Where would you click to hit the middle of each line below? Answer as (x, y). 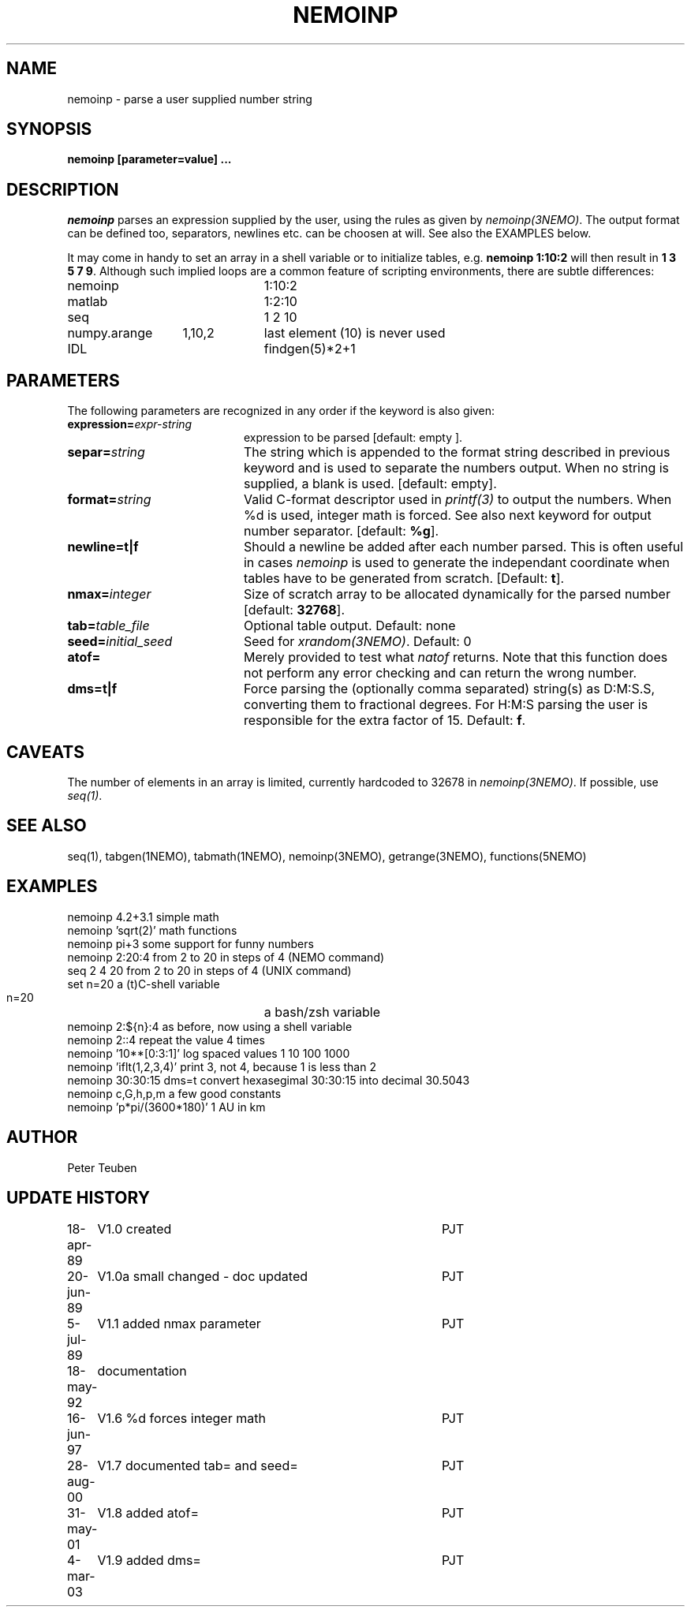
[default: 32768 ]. (294, 610)
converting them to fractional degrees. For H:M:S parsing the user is (446, 705)
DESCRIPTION (63, 189)
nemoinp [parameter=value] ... (149, 159)
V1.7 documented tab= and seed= (198, 1466)
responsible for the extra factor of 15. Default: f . (385, 721)
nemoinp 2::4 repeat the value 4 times (166, 1040)
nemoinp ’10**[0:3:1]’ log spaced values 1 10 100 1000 (209, 1053)
